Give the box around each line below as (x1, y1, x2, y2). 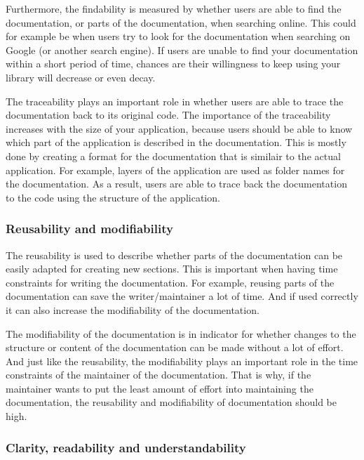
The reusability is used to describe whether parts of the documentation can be (6, 247, 343, 262)
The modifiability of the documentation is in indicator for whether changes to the (6, 326, 356, 341)
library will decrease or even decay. (6, 70, 156, 84)
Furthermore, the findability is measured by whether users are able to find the (6, 1, 342, 15)
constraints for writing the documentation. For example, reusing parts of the (6, 275, 335, 289)
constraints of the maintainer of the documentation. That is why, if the (6, 367, 311, 382)
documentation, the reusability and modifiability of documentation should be (6, 395, 337, 409)
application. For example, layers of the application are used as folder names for (6, 162, 345, 177)
